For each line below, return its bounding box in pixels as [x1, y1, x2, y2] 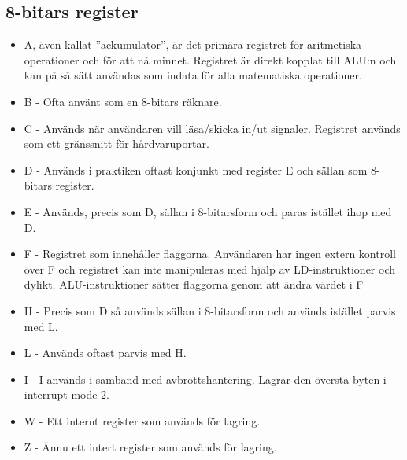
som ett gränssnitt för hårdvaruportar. [24, 135, 209, 152]
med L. [24, 318, 58, 334]
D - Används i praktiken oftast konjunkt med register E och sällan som [24, 161, 368, 178]
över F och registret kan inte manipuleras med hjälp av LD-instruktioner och [24, 260, 396, 277]
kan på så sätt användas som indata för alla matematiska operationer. [24, 67, 362, 83]
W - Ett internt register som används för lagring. [24, 412, 261, 429]
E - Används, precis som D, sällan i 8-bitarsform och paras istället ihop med [24, 203, 392, 219]
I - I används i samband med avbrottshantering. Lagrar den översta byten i [24, 370, 387, 387]
